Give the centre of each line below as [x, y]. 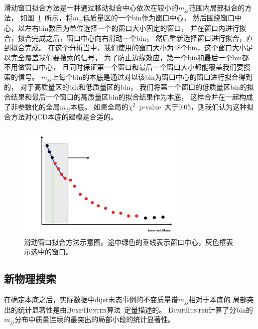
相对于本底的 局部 [218, 299]
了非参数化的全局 [32, 106]
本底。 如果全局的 [99, 106]
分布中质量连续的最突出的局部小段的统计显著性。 [95, 319]
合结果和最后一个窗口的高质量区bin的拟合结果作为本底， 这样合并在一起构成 [129, 96]
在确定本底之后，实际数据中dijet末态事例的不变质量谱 [91, 299]
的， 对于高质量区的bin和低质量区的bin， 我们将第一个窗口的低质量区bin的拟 [129, 87]
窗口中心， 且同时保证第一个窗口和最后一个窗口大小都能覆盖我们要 [134, 67]
